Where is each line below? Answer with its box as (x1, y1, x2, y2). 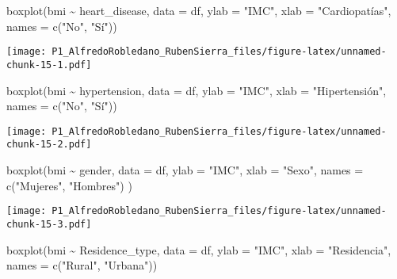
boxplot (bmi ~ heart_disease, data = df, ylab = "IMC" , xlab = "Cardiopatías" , (6, 2, 391, 18)
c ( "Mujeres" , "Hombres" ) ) (6, 177, 132, 193)
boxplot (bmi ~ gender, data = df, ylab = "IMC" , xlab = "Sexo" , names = (6, 162, 364, 178)
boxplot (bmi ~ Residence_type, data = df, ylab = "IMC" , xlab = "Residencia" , (6, 241, 391, 258)
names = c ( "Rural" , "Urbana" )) (6, 257, 158, 273)
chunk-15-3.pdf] (6, 218, 92, 230)
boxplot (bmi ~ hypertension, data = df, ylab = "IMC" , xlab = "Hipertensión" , (6, 82, 387, 98)
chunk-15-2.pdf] (6, 139, 92, 151)
